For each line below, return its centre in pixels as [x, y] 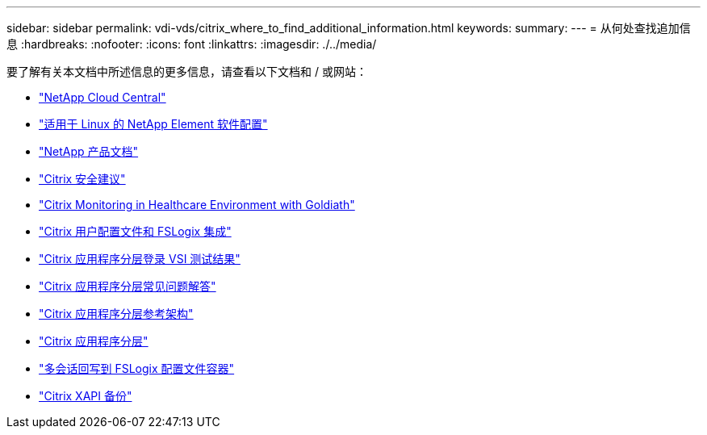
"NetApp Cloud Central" [102, 97]
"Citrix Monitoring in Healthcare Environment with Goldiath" [197, 205]
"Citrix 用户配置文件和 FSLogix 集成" [135, 231]
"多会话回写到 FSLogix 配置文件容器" [137, 368]
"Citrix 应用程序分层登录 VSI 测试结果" [140, 259]
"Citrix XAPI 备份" [86, 396]
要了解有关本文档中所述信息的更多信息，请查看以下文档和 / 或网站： [187, 71]
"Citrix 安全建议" [82, 179]
